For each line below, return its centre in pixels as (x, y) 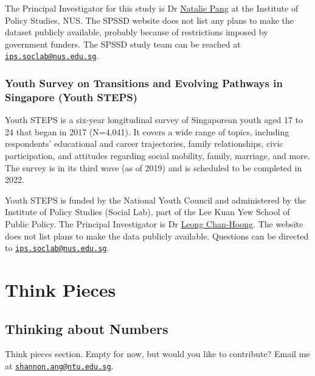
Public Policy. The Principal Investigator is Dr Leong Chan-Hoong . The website (154, 223)
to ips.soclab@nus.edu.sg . (57, 248)
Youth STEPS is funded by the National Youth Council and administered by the (156, 200)
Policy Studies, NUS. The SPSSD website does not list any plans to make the (150, 20)
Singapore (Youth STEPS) (71, 97)
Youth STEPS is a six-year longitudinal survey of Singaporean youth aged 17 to (154, 120)
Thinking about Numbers (87, 328)
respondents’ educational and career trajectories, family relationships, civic (144, 144)
